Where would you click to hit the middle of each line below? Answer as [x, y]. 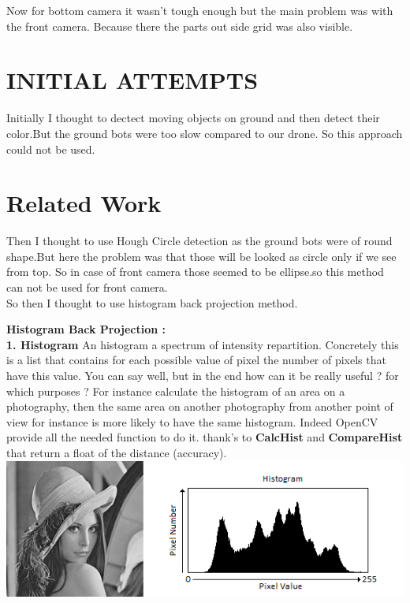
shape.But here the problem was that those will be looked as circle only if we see [201, 256]
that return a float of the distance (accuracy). [117, 452]
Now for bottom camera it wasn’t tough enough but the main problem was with [200, 10]
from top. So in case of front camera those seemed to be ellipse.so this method [195, 272]
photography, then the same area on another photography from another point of [200, 406]
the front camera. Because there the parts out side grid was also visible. [180, 26]
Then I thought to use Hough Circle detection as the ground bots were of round [199, 241]
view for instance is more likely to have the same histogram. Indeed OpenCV [192, 421]
